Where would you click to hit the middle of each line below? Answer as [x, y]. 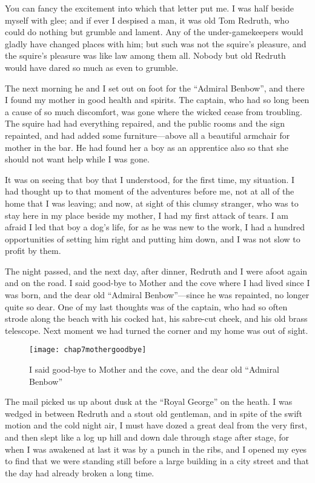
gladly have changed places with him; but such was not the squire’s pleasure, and [156, 43]
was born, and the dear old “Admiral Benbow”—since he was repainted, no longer [157, 295]
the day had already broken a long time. [80, 472]
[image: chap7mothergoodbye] [88, 350]
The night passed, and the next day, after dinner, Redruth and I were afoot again [156, 271]
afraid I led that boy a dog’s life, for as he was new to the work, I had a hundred [155, 227]
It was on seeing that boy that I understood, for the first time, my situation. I [150, 179]
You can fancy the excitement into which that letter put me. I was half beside [149, 8]
